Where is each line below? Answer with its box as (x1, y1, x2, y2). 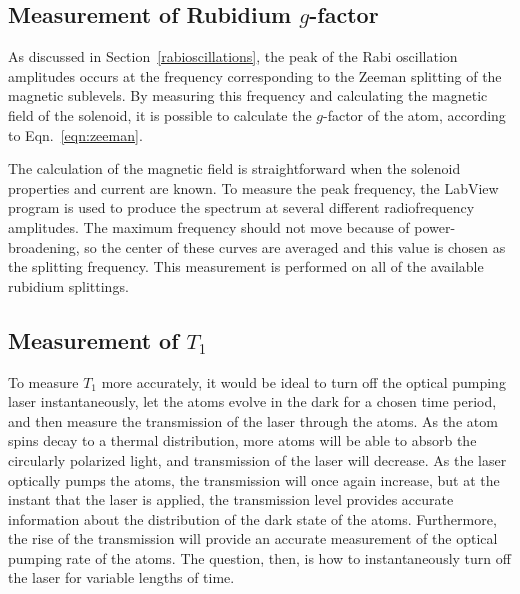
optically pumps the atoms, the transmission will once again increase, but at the (8, 469, 500, 490)
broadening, (8, 236, 80, 257)
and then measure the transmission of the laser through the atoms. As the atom (8, 410, 498, 431)
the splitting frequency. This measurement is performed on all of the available (8, 256, 484, 277)
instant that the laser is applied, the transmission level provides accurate (8, 489, 454, 510)
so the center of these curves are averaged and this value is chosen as (84, 236, 506, 257)
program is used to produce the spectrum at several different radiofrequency (8, 197, 475, 218)
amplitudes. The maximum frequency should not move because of (8, 216, 410, 237)
